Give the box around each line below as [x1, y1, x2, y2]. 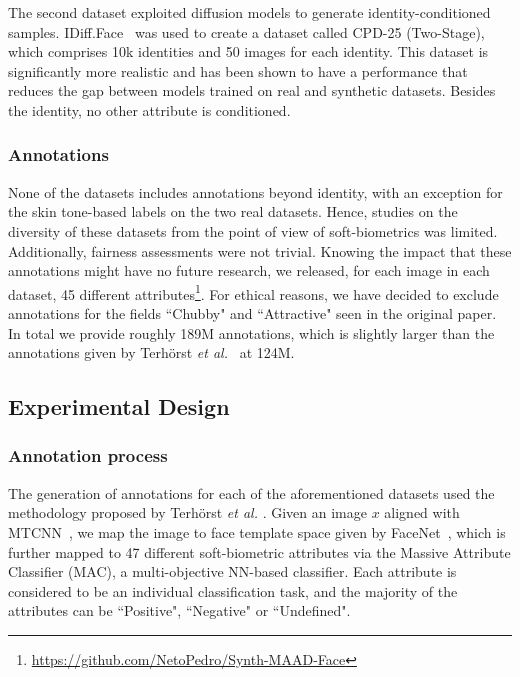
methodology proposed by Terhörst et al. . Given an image [8, 502, 367, 523]
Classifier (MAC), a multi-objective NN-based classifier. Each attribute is [8, 561, 457, 582]
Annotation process [8, 443, 168, 468]
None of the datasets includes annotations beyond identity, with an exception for [8, 181, 503, 202]
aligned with [384, 502, 460, 523]
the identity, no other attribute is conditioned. [8, 99, 291, 120]
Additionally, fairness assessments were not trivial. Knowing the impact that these [8, 240, 512, 261]
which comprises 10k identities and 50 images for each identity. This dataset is [8, 41, 489, 62]
